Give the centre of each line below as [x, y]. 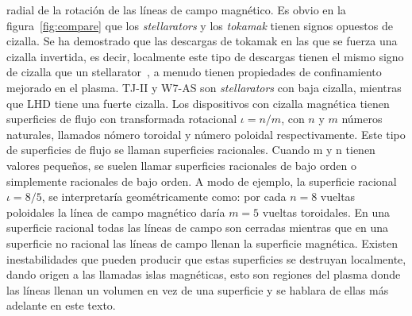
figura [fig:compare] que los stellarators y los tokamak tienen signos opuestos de [200, 25]
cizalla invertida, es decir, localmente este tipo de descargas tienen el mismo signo [205, 56]
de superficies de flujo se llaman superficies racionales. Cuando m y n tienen [191, 150]
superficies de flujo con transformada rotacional [122, 119]
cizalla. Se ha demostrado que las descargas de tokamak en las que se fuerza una [202, 41]
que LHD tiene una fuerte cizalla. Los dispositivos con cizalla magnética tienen [198, 103]
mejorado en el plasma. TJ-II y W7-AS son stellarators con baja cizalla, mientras [204, 87]
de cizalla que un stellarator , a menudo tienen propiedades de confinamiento [194, 72]
